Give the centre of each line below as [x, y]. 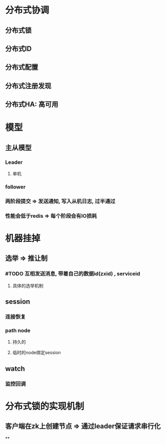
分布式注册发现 [28, 86]
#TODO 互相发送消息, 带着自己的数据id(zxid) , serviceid [73, 274]
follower [15, 187]
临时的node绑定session [36, 353]
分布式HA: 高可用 [32, 105]
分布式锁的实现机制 [45, 406]
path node [18, 330]
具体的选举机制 [28, 286]
